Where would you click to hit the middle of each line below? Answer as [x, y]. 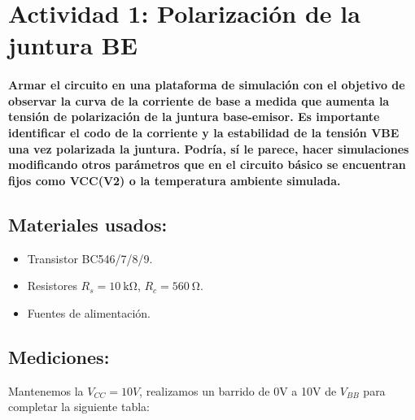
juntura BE [73, 45]
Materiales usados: [88, 224]
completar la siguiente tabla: [79, 407]
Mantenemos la [46, 390]
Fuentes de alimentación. [89, 312]
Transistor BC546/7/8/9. [90, 258]
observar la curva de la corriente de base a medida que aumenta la [199, 100]
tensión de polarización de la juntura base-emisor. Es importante [194, 117]
